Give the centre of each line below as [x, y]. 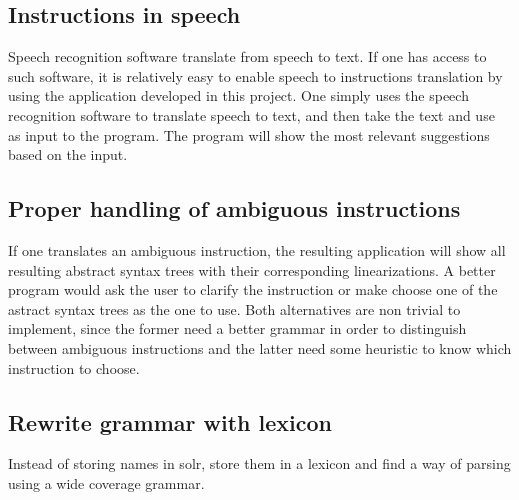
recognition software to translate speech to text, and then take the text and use [251, 114]
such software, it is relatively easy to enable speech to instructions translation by [255, 75]
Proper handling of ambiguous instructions [234, 208]
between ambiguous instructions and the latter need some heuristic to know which [260, 347]
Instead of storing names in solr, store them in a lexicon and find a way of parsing [259, 463]
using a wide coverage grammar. [106, 482]
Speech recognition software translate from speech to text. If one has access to [247, 56]
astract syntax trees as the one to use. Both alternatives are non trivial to [234, 308]
